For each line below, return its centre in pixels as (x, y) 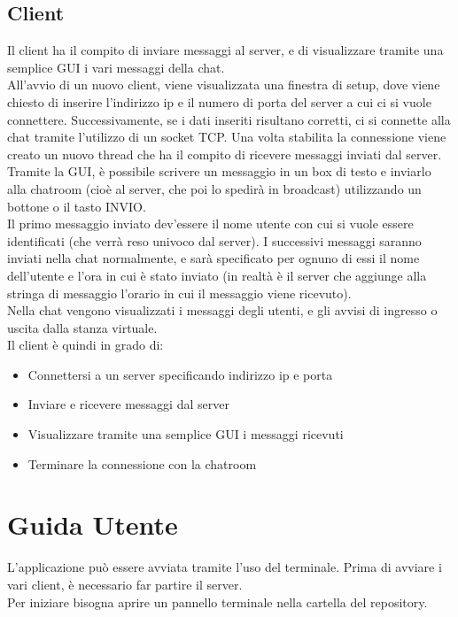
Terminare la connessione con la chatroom (142, 463)
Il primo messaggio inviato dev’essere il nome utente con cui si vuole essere (210, 224)
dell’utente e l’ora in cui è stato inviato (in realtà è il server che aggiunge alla (217, 275)
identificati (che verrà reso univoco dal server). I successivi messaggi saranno (214, 240)
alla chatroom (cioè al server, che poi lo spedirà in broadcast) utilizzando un (214, 188)
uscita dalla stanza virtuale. (82, 327)
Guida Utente (93, 524)
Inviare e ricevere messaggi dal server (128, 404)
